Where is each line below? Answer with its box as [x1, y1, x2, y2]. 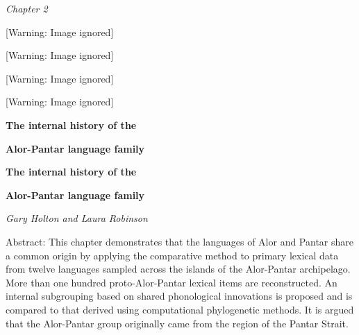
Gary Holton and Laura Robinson [6, 211, 148, 225]
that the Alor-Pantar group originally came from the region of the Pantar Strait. [6, 316, 349, 330]
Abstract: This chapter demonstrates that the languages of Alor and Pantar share [6, 234, 354, 248]
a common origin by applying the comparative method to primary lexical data [6, 248, 339, 262]
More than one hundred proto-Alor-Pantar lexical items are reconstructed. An [6, 275, 337, 289]
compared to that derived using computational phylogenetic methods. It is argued [6, 302, 354, 316]
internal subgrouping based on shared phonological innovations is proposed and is [6, 289, 353, 303]
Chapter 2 [6, 1, 48, 15]
